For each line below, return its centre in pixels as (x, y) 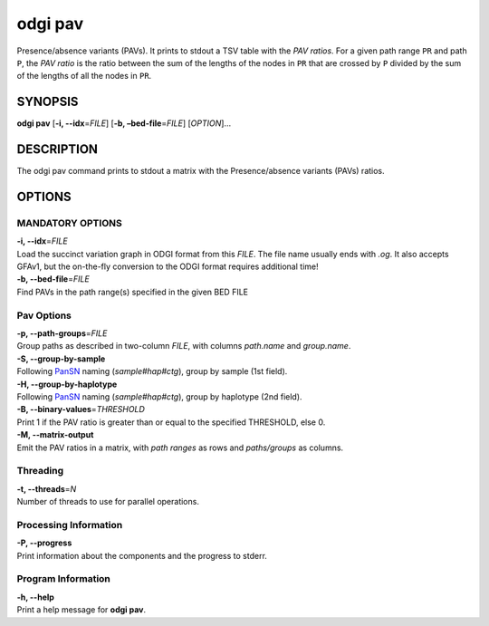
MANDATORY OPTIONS (69, 223)
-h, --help (35, 597)
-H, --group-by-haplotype (67, 384)
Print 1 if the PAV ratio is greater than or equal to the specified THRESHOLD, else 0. (171, 422)
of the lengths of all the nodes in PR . (84, 76)
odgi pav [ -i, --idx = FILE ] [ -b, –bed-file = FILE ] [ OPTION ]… (124, 123)
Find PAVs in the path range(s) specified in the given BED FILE (133, 292)
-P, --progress (44, 543)
